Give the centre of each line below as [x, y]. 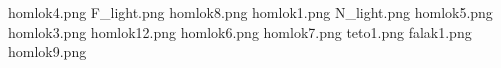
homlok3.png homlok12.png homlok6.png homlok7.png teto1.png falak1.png [240, 31]
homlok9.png [47, 51]
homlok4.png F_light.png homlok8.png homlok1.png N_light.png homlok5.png [250, 12]
